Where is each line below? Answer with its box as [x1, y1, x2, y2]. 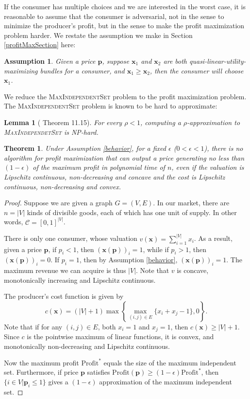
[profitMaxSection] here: [4, 39, 76, 50]
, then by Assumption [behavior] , [79, 254, 178, 265]
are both [163, 55, 187, 66]
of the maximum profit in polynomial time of [33, 162, 165, 172]
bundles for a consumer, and [40, 65, 125, 75]
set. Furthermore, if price [4, 367, 79, 377]
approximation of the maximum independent [99, 376, 232, 386]
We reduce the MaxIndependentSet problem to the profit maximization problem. [4, 91, 247, 101]
